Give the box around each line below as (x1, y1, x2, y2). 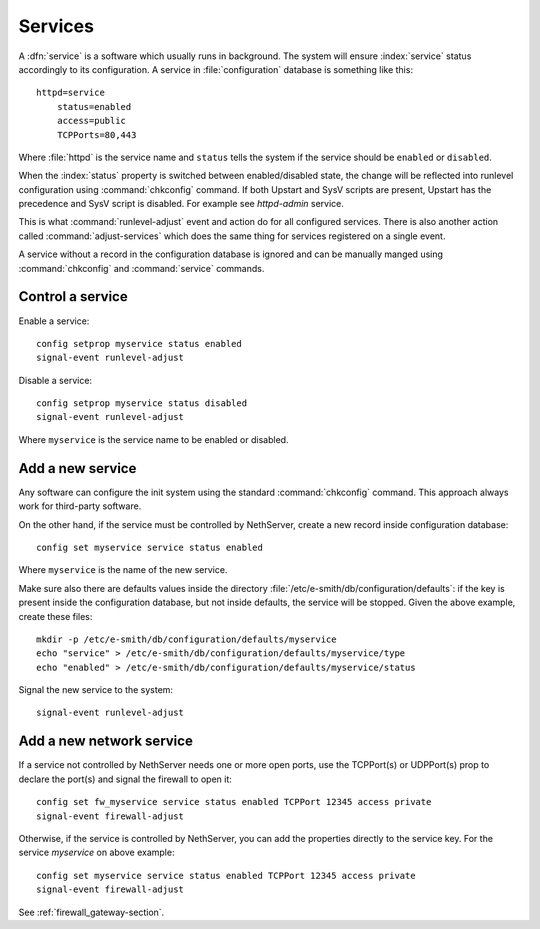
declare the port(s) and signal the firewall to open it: (18, 773, 232, 785)
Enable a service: (18, 315, 90, 327)
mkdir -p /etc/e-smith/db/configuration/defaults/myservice (36, 633, 337, 645)
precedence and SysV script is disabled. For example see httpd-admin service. (18, 198, 345, 210)
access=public (56, 115, 127, 127)
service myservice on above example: (18, 846, 175, 859)
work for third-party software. (18, 500, 142, 512)
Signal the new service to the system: (18, 684, 174, 696)
